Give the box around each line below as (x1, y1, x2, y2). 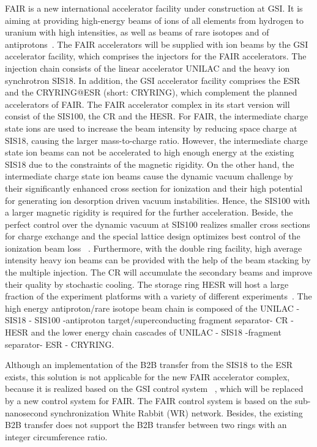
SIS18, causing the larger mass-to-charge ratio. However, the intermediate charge (5, 133, 308, 146)
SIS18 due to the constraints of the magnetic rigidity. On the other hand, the (5, 157, 294, 170)
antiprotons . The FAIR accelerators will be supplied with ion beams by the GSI (5, 37, 308, 50)
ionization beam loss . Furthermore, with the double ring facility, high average (5, 241, 302, 254)
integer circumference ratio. (5, 430, 108, 443)
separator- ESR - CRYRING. (5, 337, 114, 350)
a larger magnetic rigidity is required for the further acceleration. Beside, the (5, 206, 293, 219)
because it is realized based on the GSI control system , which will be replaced (5, 382, 304, 395)
